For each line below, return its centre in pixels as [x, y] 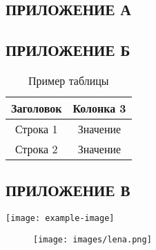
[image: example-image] [60, 219]
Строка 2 [36, 148]
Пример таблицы [68, 80]
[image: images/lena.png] [92, 239]
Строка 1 [36, 128]
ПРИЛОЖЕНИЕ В [68, 190]
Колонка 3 [99, 108]
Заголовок [37, 108]
